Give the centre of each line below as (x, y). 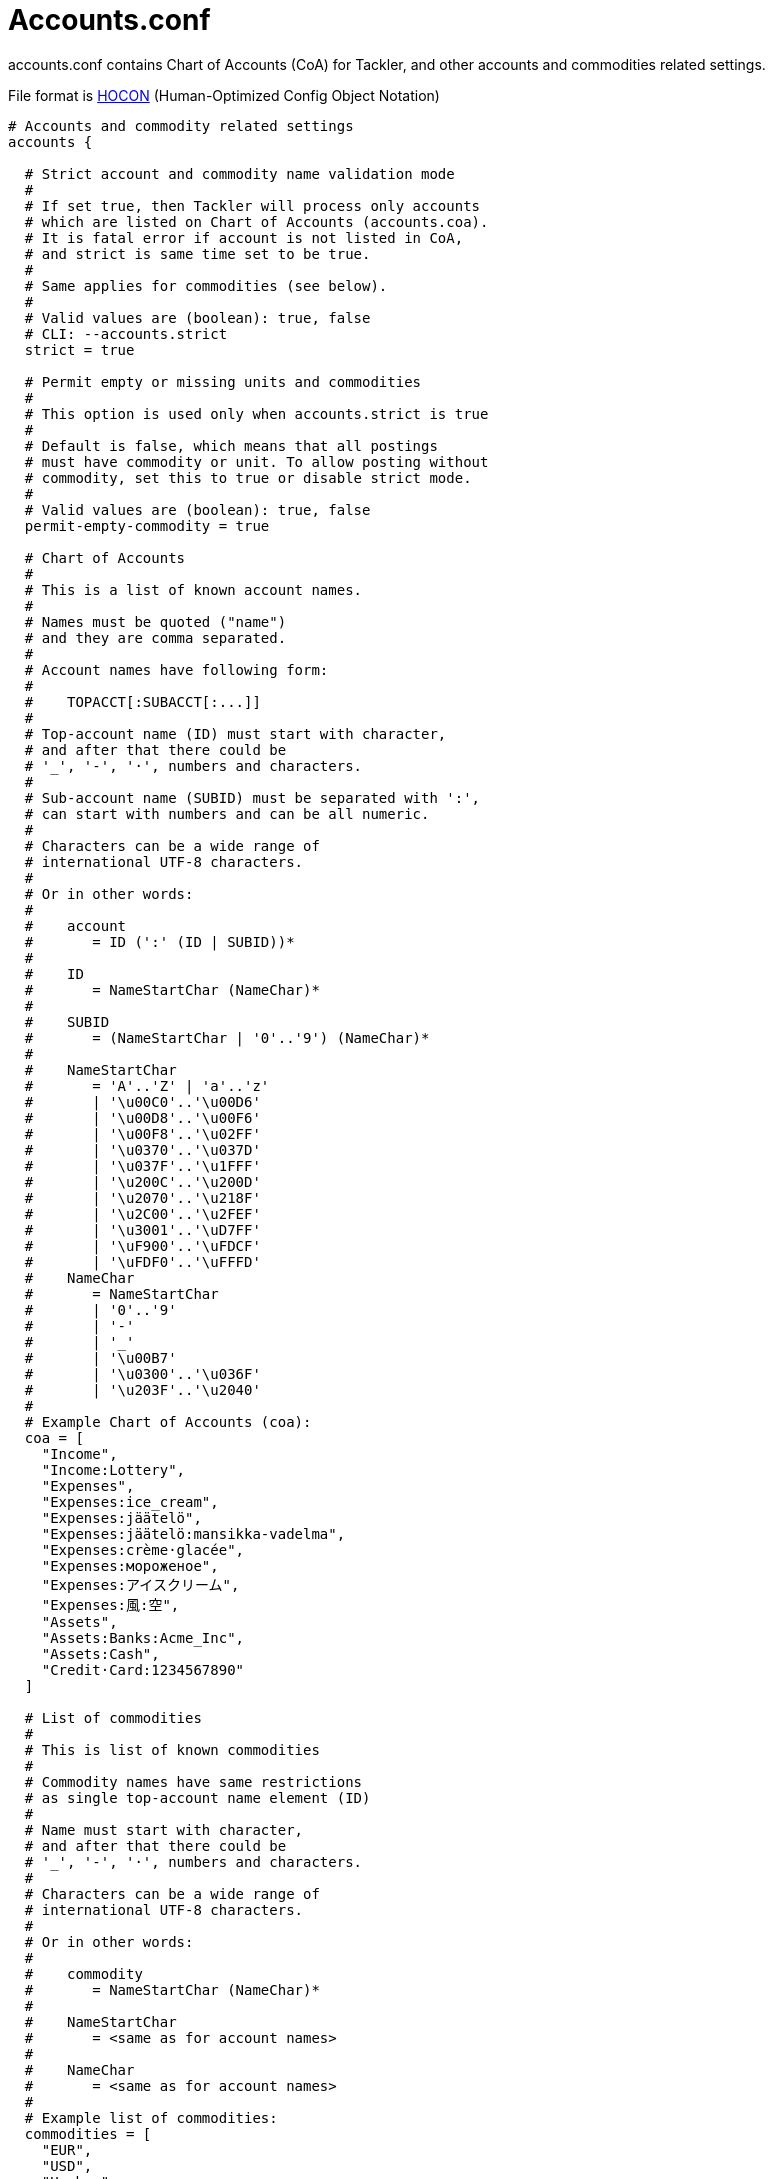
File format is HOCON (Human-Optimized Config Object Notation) (224, 95)
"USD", (67, 2165)
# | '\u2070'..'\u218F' (142, 1197)
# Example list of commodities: (151, 2117)
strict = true (79, 349)
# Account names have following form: (176, 669)
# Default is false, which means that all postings (231, 445)
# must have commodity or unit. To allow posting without (256, 461)
